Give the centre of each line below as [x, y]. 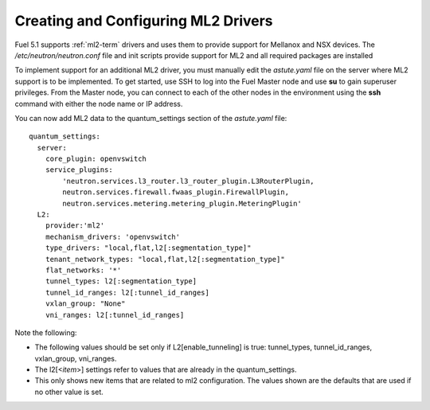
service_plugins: [79, 170]
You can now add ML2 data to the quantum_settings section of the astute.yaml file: [151, 118]
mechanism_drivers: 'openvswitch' [113, 236]
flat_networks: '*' [83, 270]
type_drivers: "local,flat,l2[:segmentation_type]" [148, 248]
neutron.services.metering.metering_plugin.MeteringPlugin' [182, 203]
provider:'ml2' [75, 226]
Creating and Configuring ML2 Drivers [144, 21]
